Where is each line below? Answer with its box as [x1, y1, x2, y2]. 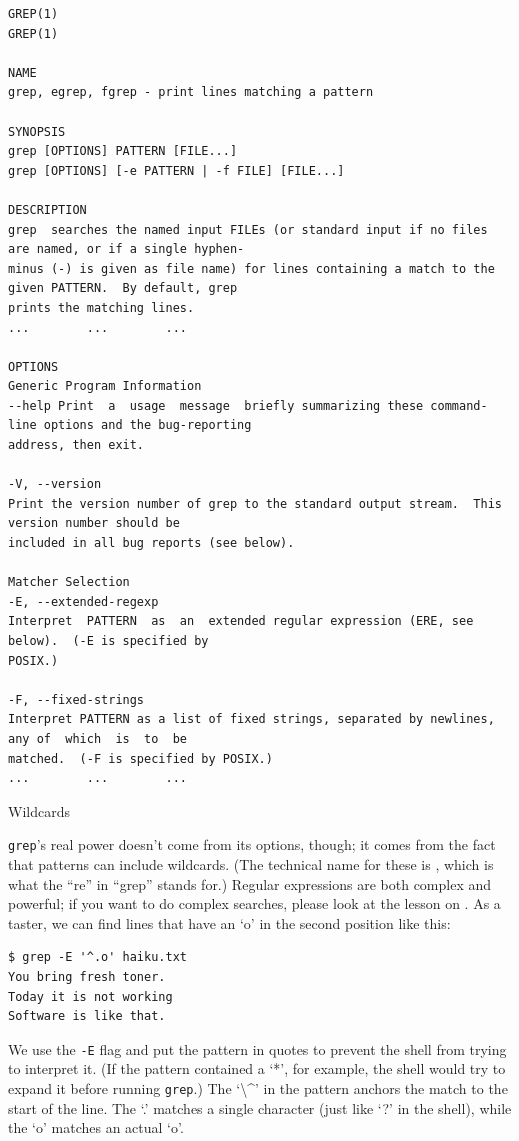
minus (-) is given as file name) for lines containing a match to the [8, 261, 495, 276]
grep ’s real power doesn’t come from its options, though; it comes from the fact [8, 834, 496, 855]
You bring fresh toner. [8, 969, 166, 984]
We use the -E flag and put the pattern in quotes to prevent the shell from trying [8, 1038, 507, 1059]
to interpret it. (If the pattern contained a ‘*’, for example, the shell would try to [8, 1058, 506, 1079]
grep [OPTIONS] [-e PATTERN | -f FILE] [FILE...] [8, 163, 345, 178]
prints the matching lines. [8, 300, 195, 315]
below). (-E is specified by [8, 634, 209, 648]
